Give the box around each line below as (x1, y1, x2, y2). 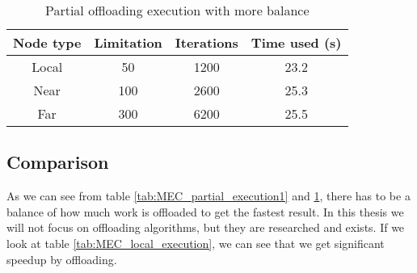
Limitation (94, 33, 162, 52)
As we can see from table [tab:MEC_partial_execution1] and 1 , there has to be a (6, 187, 411, 204)
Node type (13, 33, 82, 52)
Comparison (6, 149, 109, 174)
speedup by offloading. (6, 250, 117, 267)
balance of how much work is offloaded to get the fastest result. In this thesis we (6, 203, 404, 220)
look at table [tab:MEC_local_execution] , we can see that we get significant (6, 234, 385, 251)
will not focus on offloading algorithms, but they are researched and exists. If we (6, 219, 405, 236)
